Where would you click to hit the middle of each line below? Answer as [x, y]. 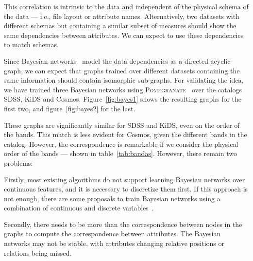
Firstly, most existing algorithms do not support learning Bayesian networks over [125, 179]
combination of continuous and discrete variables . [79, 208]
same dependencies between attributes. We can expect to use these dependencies [124, 35]
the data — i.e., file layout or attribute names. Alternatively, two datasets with [122, 16]
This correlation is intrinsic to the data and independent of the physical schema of [126, 6]
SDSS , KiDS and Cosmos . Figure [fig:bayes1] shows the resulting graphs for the [123, 99]
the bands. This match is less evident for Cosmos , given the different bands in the [126, 134]
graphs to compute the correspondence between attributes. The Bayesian [112, 234]
